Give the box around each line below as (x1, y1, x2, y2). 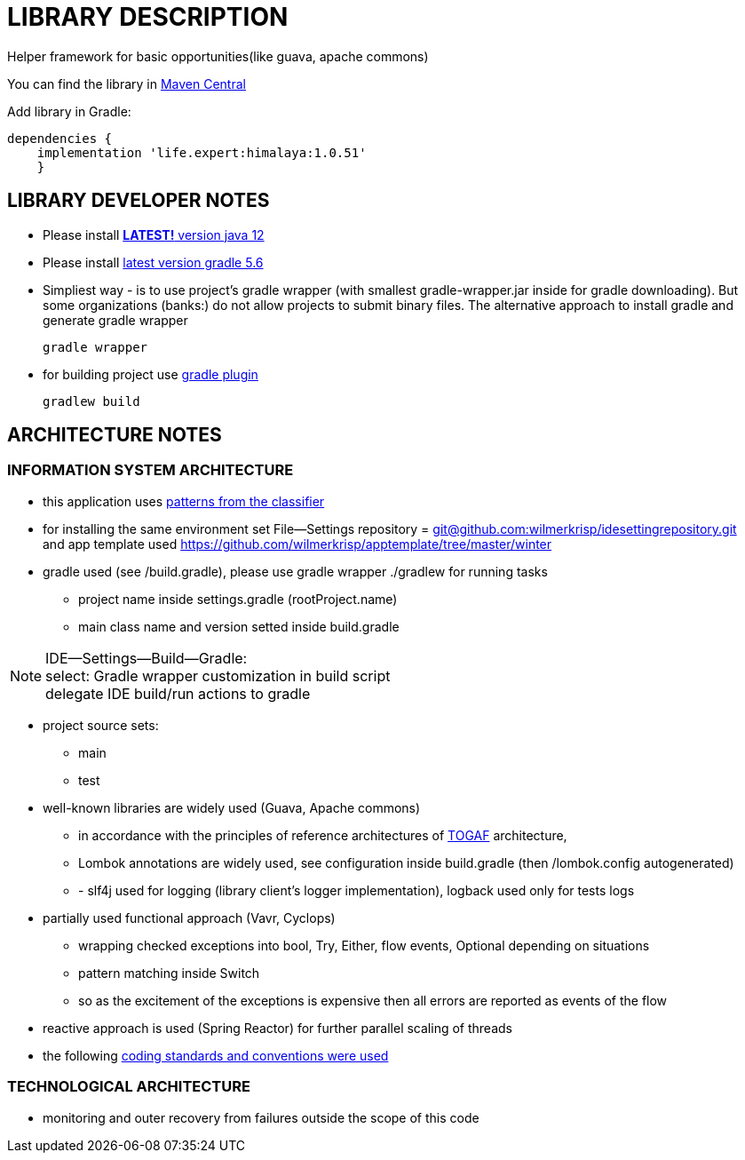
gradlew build (43, 393, 140, 409)
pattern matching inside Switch (78, 965, 260, 981)
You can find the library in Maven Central (7, 75, 246, 91)
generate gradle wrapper (43, 312, 188, 328)
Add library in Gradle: (7, 103, 131, 119)
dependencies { (7, 131, 113, 146)
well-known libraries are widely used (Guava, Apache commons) (43, 799, 421, 815)
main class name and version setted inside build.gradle (78, 618, 400, 634)
